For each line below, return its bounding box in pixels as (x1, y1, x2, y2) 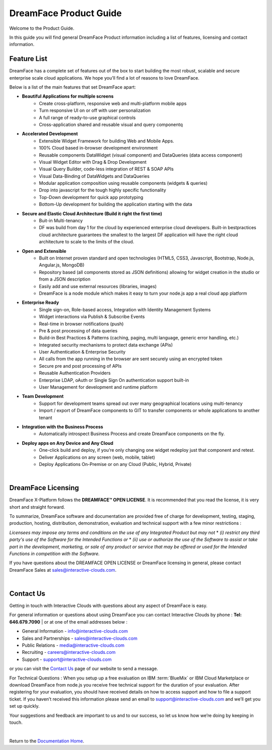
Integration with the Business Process (22, 424, 103, 430)
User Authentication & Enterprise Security (39, 349, 126, 355)
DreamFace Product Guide (9, 8, 122, 19)
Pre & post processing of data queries (39, 327, 118, 333)
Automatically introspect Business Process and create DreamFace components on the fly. (39, 431, 225, 437)
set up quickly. (9, 703, 40, 709)
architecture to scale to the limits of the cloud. (39, 239, 134, 245)
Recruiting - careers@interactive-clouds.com (22, 649, 116, 655)
